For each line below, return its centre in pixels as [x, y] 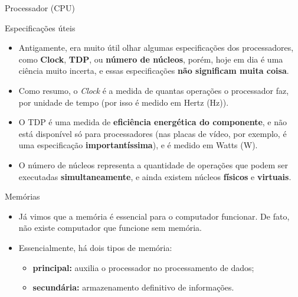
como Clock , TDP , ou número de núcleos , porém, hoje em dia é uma [151, 59]
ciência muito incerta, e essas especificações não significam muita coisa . [154, 71]
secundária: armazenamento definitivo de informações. [133, 287]
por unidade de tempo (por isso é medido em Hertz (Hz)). [124, 102]
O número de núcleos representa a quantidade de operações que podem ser [153, 164]
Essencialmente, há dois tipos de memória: [95, 247]
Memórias [22, 196]
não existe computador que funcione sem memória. [110, 228]
